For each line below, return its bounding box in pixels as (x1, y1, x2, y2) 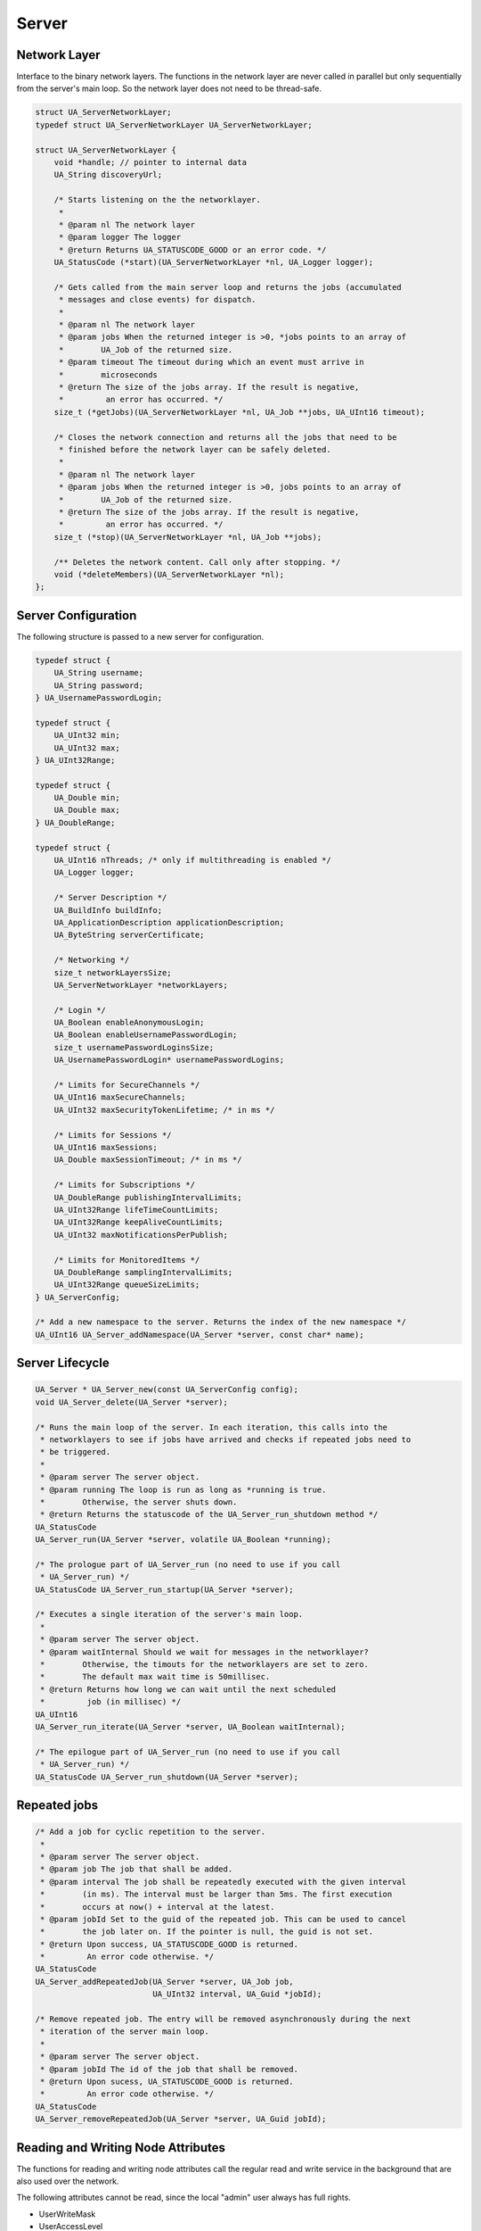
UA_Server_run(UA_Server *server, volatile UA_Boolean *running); (35, 1535, 331, 1545)
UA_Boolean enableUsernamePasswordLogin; (53, 1030, 238, 1040)
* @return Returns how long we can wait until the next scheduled (40, 1684, 337, 1695)
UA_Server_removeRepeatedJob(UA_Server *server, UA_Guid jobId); (35, 2114, 327, 2124)
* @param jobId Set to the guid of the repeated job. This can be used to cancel (40, 1914, 407, 1924)
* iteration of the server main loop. (40, 2027, 209, 2036)
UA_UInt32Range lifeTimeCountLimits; (53, 1205, 219, 1215)
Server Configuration (16, 608, 137, 623)
